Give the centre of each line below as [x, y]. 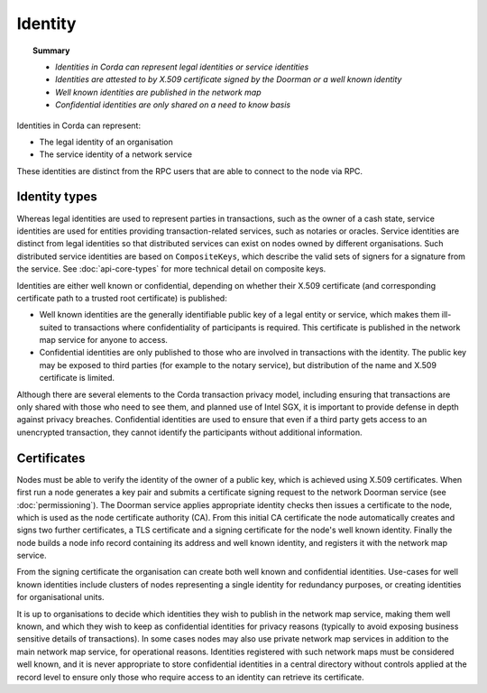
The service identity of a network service [116, 154]
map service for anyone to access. [104, 340]
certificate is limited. [77, 378]
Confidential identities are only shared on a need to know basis [173, 105]
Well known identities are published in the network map [158, 92]
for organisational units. [60, 597]
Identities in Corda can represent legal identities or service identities [182, 67]
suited [51, 327]
